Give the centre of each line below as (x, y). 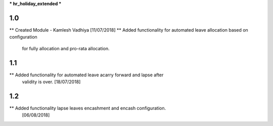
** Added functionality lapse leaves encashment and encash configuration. (88, 108)
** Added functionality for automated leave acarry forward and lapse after (86, 75)
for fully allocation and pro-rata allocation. (66, 48)
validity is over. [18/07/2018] (51, 82)
